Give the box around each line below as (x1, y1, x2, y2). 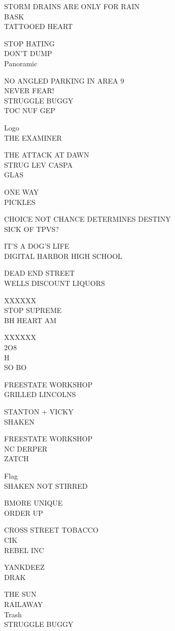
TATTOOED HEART (4, 21, 73, 32)
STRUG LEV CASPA (4, 159, 73, 170)
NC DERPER (4, 443, 48, 454)
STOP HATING (4, 38, 55, 48)
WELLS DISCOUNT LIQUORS (4, 278, 105, 288)
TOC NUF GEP (4, 105, 55, 116)
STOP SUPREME (4, 305, 62, 316)
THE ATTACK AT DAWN (4, 149, 90, 160)
